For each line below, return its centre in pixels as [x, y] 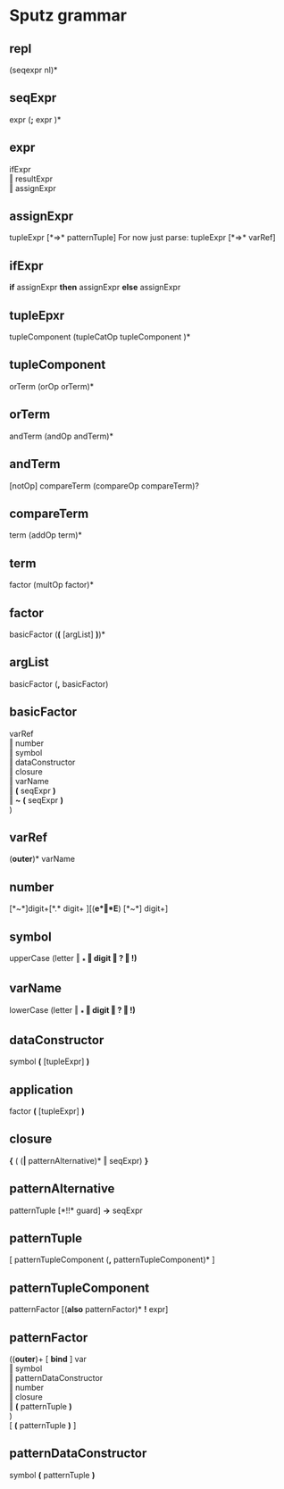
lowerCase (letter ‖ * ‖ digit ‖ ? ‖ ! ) [72, 1011]
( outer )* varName [42, 859]
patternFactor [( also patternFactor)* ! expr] [89, 1309]
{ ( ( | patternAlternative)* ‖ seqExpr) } [79, 1160]
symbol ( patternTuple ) [52, 1475]
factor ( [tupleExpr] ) [47, 1111]
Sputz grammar [68, 16]
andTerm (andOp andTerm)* [62, 436]
